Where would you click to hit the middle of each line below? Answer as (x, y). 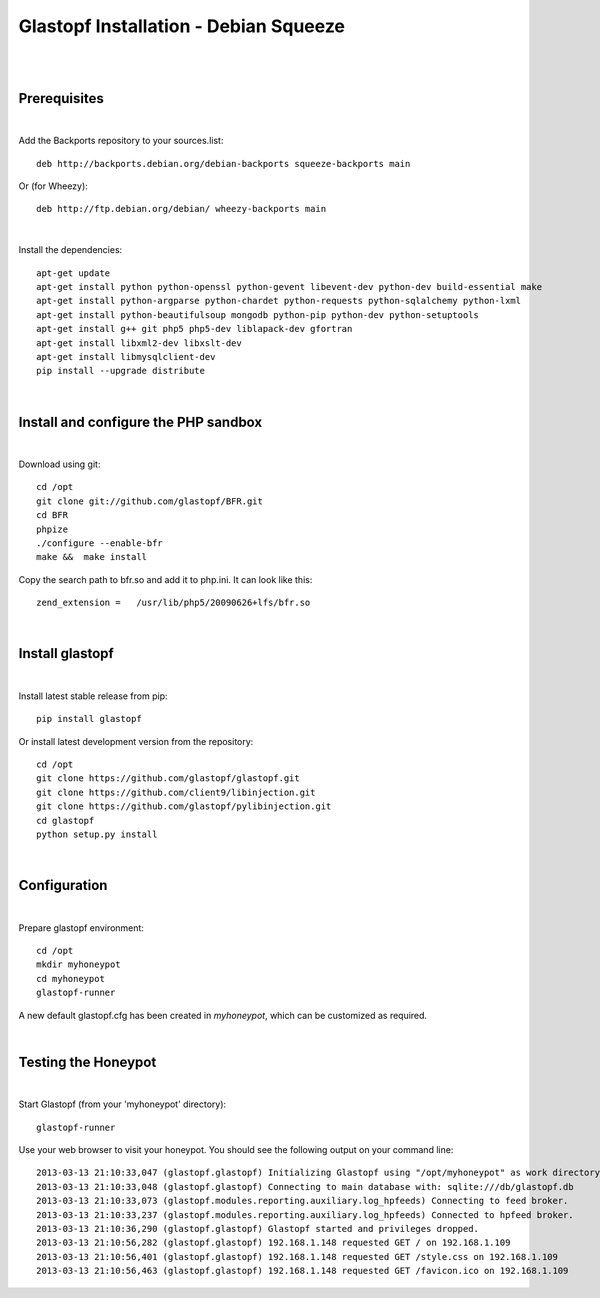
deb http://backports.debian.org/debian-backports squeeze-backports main (223, 163)
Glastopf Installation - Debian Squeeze (181, 26)
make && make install (92, 557)
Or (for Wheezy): (53, 186)
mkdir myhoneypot (78, 964)
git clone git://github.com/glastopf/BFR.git (150, 501)
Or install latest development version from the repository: (136, 741)
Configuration (63, 885)
